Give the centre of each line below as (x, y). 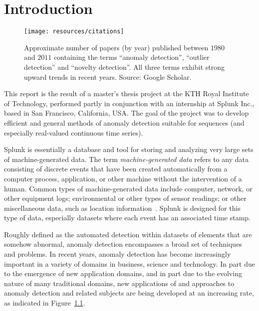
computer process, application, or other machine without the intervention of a (123, 178)
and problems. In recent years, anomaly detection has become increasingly (118, 254)
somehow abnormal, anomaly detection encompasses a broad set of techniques (123, 244)
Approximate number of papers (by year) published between (116, 47)
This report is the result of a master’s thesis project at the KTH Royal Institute (127, 93)
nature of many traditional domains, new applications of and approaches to (119, 283)
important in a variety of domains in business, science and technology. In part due (129, 263)
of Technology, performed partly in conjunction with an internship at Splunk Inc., (129, 103)
